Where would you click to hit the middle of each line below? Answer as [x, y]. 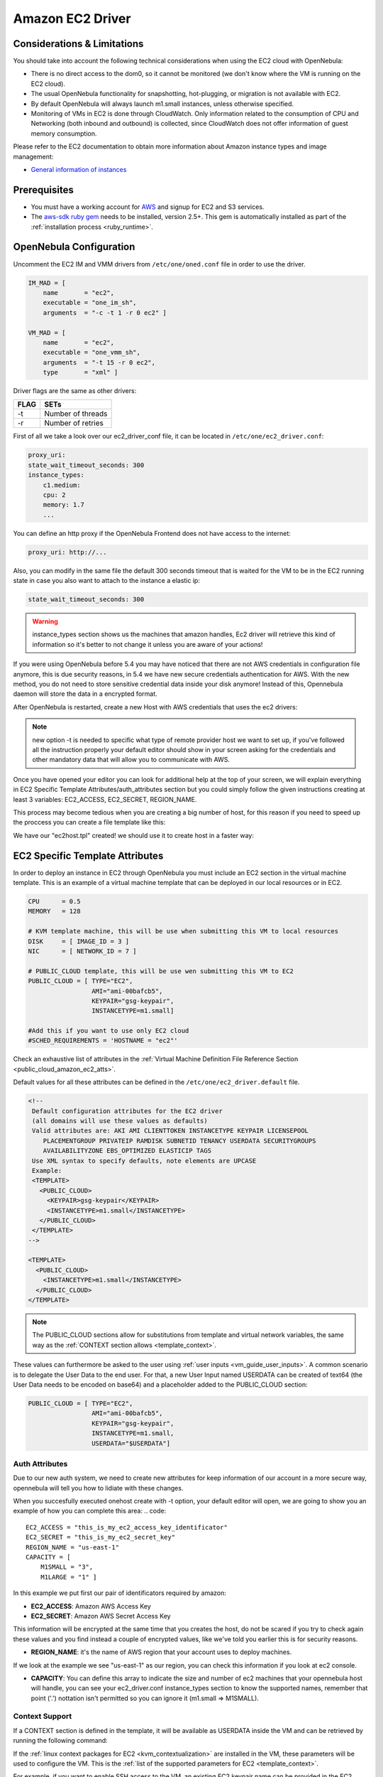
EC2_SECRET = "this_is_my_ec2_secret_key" [101, 1537]
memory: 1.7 [64, 505]
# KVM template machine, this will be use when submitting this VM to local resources [183, 932]
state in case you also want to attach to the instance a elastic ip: [106, 581]
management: [33, 156]
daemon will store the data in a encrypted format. [85, 694]
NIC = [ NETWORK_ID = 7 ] [83, 951]
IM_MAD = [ [47, 283]
